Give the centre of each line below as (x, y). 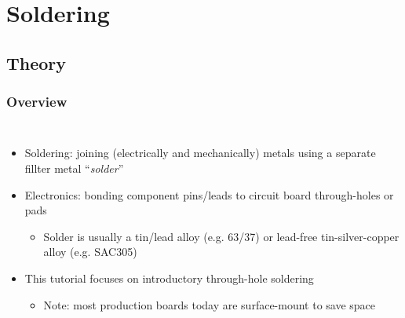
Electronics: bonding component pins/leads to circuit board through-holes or (209, 194)
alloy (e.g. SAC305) (90, 252)
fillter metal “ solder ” (74, 168)
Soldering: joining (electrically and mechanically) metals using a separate (200, 153)
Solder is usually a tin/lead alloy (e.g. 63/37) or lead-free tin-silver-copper (221, 236)
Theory (36, 62)
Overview (37, 102)
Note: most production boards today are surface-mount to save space (210, 304)
